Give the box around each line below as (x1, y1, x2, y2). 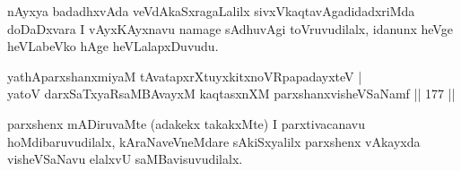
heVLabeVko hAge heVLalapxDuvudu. (7, 37, 219, 56)
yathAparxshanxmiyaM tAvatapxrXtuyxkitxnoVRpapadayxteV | (7, 66, 362, 85)
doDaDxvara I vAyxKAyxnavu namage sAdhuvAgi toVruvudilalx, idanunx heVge (7, 19, 453, 38)
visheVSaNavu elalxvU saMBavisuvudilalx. (7, 150, 243, 168)
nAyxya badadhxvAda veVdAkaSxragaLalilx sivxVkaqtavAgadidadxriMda (7, 2, 415, 20)
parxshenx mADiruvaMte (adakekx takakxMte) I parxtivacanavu (7, 114, 366, 133)
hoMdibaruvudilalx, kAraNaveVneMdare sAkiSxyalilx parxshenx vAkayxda (7, 132, 421, 150)
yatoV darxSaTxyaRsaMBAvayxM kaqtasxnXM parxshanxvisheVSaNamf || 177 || (7, 84, 456, 103)
